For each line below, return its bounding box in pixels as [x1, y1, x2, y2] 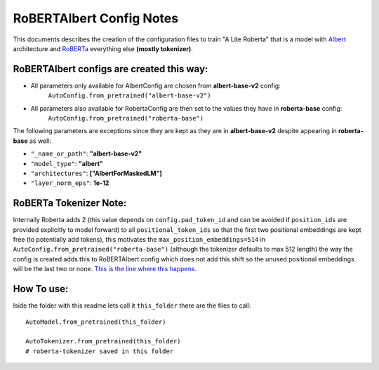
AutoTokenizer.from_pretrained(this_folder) [25, 337, 182, 345]
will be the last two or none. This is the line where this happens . [13, 265, 197, 273]
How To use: [13, 283, 69, 295]
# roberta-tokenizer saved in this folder [25, 347, 174, 355]
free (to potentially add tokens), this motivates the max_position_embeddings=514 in [13, 235, 266, 244]
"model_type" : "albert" [30, 159, 103, 167]
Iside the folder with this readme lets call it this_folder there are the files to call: [13, 301, 251, 310]
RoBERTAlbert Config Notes [13, 11, 179, 26]
